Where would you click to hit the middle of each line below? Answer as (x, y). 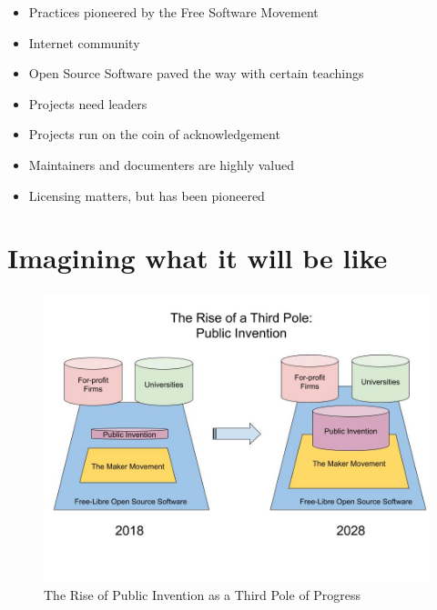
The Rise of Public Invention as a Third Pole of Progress (203, 594)
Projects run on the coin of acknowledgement (154, 134)
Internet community (84, 42)
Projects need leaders (88, 103)
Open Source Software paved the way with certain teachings (196, 73)
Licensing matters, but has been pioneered (147, 195)
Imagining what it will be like (198, 258)
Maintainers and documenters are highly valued (161, 164)
